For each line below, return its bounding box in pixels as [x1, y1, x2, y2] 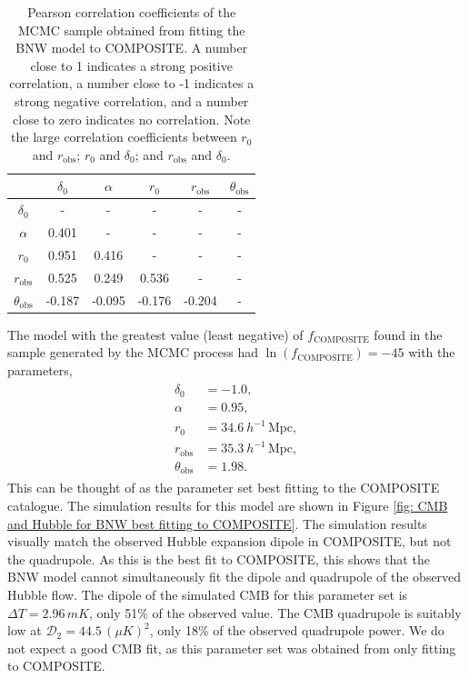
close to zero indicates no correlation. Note [13, 109, 251, 128]
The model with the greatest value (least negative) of [7, 324, 304, 344]
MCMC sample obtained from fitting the [17, 20, 245, 39]
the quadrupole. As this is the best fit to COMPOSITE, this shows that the [7, 549, 430, 568]
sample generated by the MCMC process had [7, 343, 259, 362]
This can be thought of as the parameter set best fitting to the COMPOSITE [7, 478, 440, 497]
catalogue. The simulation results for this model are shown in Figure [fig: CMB [7, 496, 448, 515]
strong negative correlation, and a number [15, 91, 249, 110]
